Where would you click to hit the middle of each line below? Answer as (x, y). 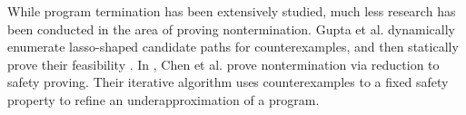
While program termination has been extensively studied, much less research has (232, 11)
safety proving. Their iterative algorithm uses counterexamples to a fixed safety (228, 82)
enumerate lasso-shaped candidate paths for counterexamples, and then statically (233, 47)
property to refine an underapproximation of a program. (164, 99)
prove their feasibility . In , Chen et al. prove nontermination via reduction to (223, 64)
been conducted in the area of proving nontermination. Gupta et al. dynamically (231, 29)
